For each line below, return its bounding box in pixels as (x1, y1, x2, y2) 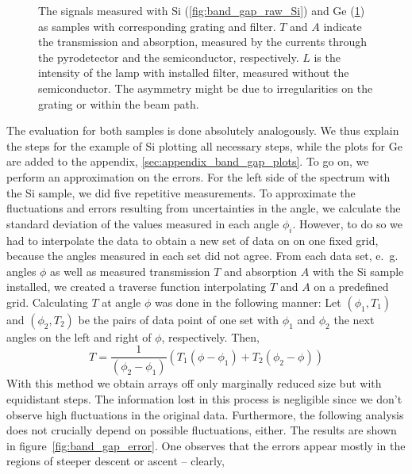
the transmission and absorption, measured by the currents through (38, 33, 368, 50)
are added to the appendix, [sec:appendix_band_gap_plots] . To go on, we (6, 153, 369, 170)
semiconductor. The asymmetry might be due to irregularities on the (38, 79, 373, 96)
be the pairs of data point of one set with (78, 311, 279, 327)
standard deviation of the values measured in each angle (6, 215, 279, 231)
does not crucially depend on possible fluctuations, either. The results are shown (6, 422, 397, 438)
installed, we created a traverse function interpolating (6, 278, 267, 295)
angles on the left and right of (6, 328, 152, 345)
